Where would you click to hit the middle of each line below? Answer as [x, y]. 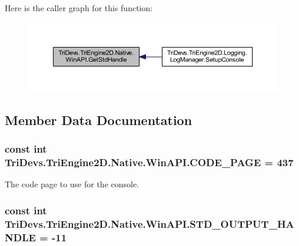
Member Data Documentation [99, 119]
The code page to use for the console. [72, 184]
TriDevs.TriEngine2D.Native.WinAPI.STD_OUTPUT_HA [149, 223]
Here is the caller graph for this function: [79, 8]
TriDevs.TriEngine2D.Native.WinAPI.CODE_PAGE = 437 [149, 162]
